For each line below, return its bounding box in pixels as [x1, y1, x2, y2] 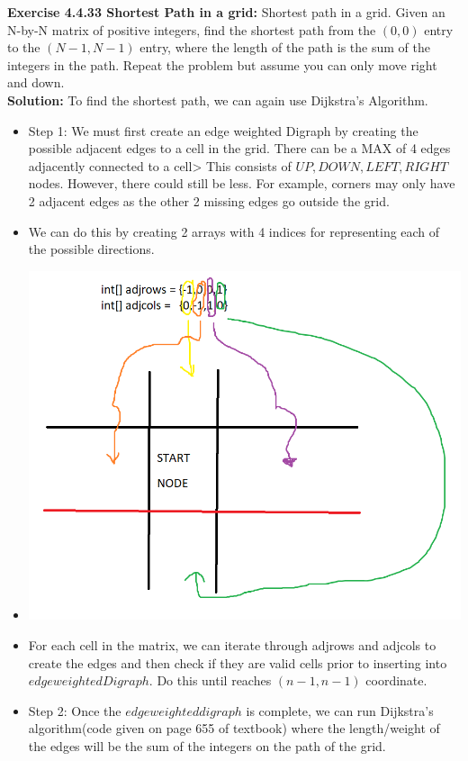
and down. [7, 73, 65, 92]
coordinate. [365, 671, 427, 690]
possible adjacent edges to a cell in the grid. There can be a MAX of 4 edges [28, 139, 451, 158]
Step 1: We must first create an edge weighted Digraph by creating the [28, 121, 418, 140]
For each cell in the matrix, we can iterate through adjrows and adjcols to [28, 635, 436, 654]
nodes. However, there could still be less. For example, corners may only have [28, 174, 455, 193]
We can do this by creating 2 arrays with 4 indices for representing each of [28, 222, 440, 240]
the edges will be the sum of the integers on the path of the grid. [28, 736, 386, 755]
